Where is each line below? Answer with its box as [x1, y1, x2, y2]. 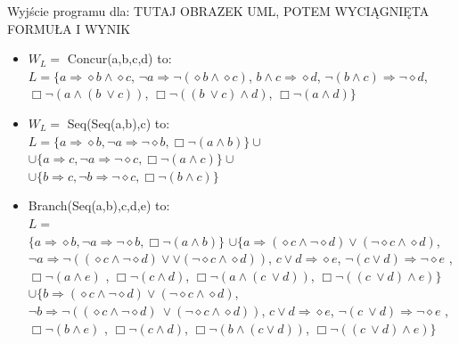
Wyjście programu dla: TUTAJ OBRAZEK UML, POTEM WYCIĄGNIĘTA [7, 2, 430, 20]
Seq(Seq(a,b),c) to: [67, 113, 170, 132]
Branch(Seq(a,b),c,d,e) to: [28, 196, 170, 215]
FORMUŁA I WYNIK [7, 19, 131, 37]
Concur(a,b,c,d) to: [67, 49, 172, 68]
